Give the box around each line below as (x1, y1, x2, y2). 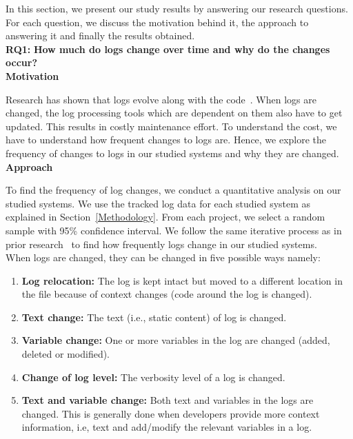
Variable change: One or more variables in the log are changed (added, (21, 333, 330, 347)
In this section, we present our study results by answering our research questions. (6, 1, 348, 15)
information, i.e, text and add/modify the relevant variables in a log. (21, 420, 312, 434)
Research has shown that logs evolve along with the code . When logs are (6, 92, 316, 106)
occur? (6, 55, 37, 70)
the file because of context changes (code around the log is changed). (21, 287, 312, 301)
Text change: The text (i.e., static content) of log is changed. (21, 309, 287, 324)
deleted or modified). (21, 347, 110, 361)
